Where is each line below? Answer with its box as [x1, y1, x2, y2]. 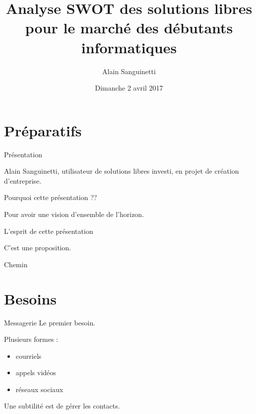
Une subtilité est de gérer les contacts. [4, 401, 120, 411]
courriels [15, 350, 42, 361]
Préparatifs [4, 120, 82, 140]
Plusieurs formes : [4, 334, 59, 344]
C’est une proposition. [4, 242, 71, 253]
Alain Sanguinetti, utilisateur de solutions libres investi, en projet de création [4, 166, 239, 176]
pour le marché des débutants [25, 17, 233, 38]
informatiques [81, 37, 177, 57]
